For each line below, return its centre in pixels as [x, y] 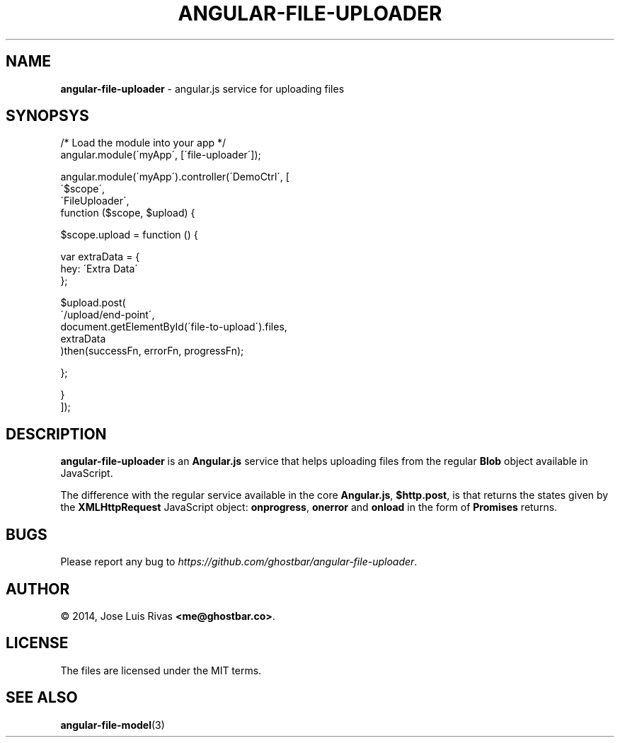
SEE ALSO [42, 698]
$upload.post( [93, 303]
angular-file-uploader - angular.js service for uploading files [202, 88]
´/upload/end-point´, [108, 315]
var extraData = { [100, 257]
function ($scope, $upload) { [128, 213]
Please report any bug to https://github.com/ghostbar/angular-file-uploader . [239, 562]
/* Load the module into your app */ [143, 143]
